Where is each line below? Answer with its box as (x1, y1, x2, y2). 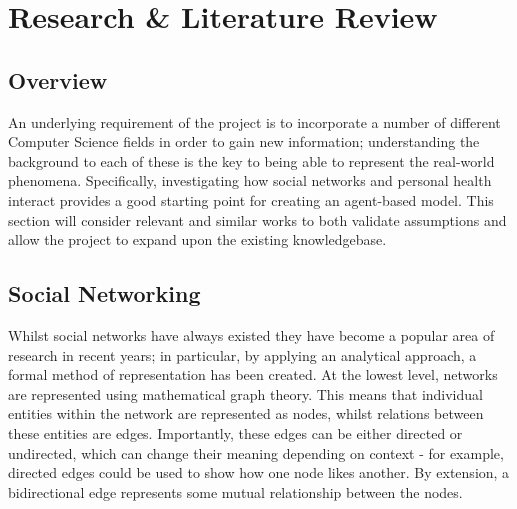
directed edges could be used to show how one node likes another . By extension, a (8, 462, 510, 483)
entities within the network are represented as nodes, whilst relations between (8, 403, 484, 424)
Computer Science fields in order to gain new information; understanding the (8, 131, 480, 152)
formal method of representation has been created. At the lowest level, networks (8, 364, 498, 385)
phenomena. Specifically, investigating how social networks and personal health (8, 170, 492, 191)
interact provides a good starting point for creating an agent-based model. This (8, 189, 494, 210)
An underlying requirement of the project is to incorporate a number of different (8, 111, 501, 132)
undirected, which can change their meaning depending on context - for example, (8, 442, 504, 463)
